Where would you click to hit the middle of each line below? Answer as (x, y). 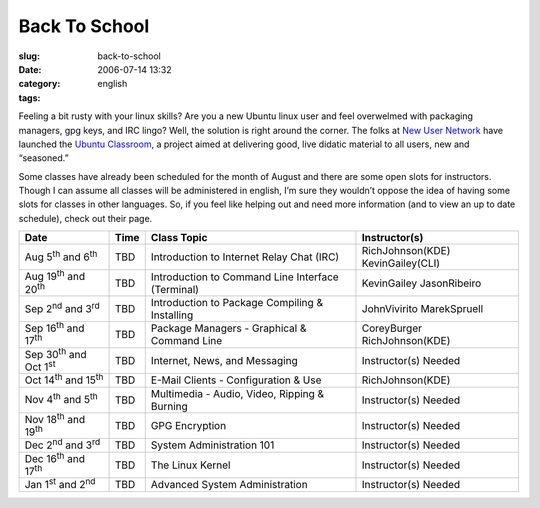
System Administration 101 (212, 445)
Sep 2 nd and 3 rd (62, 308)
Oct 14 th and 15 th (64, 379)
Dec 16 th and (54, 457)
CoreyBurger (392, 328)
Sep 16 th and (54, 327)
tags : (29, 97)
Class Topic (179, 238)
